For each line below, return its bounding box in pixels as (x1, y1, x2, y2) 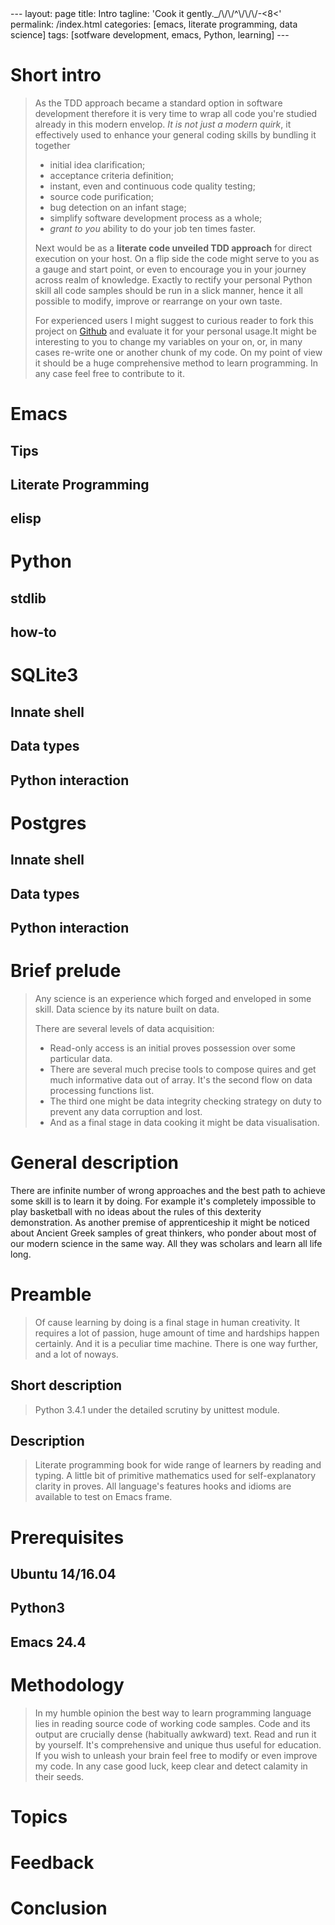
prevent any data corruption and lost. (49, 1105, 203, 1117)
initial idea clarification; (49, 158, 146, 171)
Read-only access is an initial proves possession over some (49, 1042, 297, 1054)
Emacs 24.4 (10, 1633, 87, 1651)
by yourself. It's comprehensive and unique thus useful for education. (34, 1738, 322, 1751)
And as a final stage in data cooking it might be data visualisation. (49, 1116, 320, 1128)
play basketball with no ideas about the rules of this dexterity (10, 1205, 262, 1217)
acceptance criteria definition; (49, 169, 174, 181)
